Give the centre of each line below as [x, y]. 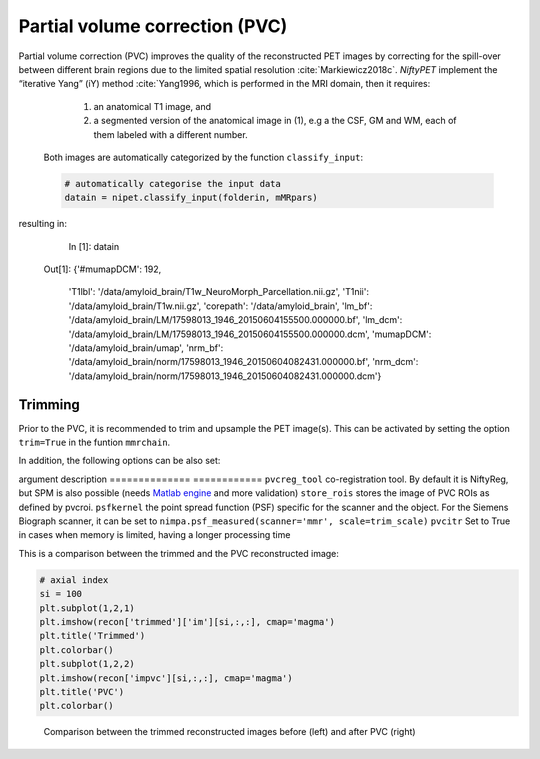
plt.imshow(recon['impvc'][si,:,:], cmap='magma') [166, 678]
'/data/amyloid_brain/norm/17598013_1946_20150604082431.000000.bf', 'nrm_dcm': [243, 362]
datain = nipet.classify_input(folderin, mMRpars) [191, 198]
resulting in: [42, 224]
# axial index [74, 579]
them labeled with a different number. [171, 134]
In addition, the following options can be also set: [119, 461]
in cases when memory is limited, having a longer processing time [154, 535]
